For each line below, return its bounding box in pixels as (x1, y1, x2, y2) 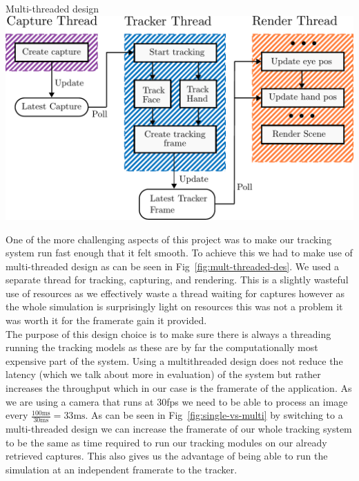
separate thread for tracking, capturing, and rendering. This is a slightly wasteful (6, 272, 349, 287)
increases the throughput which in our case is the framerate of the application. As (6, 381, 352, 395)
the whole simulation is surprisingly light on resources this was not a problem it (6, 299, 343, 314)
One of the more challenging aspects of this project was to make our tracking (6, 232, 332, 246)
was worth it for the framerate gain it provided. (6, 313, 207, 328)
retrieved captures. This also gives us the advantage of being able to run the (6, 449, 328, 463)
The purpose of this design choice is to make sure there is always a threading (6, 326, 331, 341)
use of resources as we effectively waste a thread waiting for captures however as (6, 285, 345, 300)
